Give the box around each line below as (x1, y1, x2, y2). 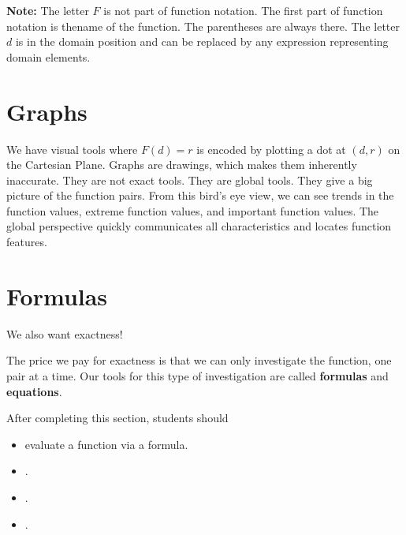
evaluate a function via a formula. (24, 436, 188, 452)
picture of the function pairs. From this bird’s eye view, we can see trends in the (6, 187, 394, 204)
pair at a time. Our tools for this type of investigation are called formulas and (6, 367, 389, 383)
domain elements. (6, 48, 91, 65)
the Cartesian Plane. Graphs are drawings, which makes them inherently (6, 156, 357, 173)
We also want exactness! (6, 325, 123, 342)
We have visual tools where (6, 140, 138, 157)
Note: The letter (6, 2, 89, 18)
